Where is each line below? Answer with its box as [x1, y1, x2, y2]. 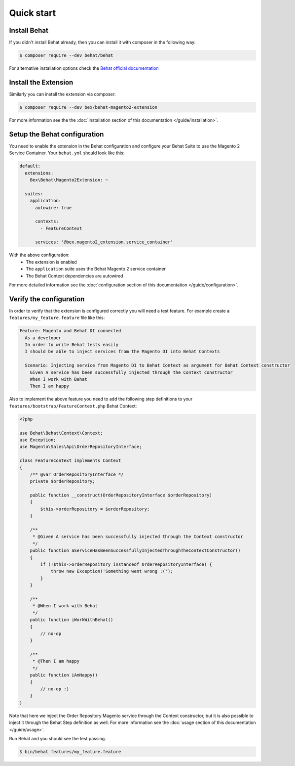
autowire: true [35, 205, 72, 210]
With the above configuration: [9, 252, 70, 258]
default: [19, 163, 41, 169]
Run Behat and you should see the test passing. [9, 735, 106, 741]
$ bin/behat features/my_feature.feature [19, 749, 121, 754]
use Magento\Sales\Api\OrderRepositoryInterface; [19, 444, 142, 450]
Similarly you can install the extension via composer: [9, 91, 116, 97]
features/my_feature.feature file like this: [9, 315, 105, 321]
